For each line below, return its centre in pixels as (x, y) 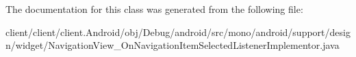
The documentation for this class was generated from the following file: (154, 9)
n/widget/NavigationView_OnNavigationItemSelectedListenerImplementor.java (173, 45)
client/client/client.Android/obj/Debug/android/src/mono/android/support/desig (178, 32)
